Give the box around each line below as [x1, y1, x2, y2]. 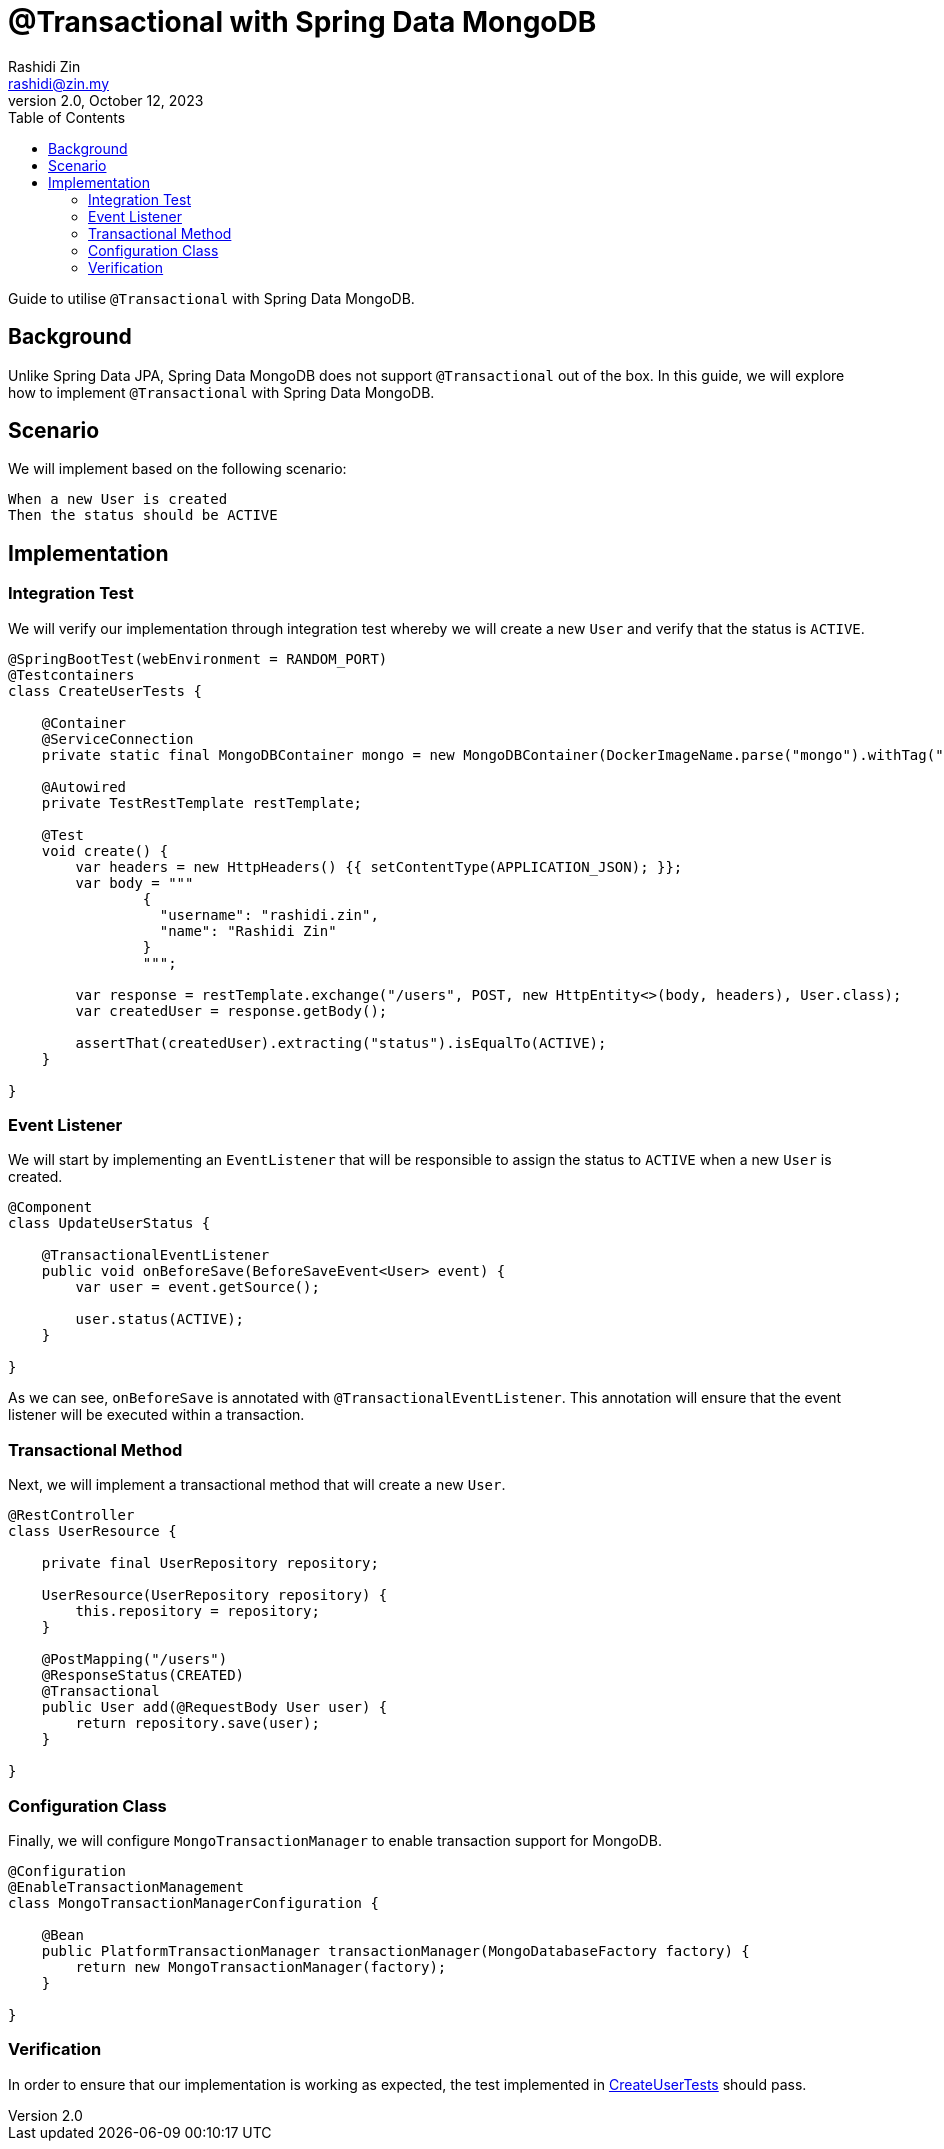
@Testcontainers [8, 666, 135, 683]
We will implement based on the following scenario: [8, 460, 347, 478]
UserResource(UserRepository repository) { [41, 1587, 388, 1604]
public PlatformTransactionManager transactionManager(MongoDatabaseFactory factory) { [41, 1942, 750, 1959]
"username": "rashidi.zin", [159, 906, 379, 923]
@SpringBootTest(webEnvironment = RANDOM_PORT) [8, 650, 388, 667]
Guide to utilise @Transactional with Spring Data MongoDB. [8, 289, 415, 307]
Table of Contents [8, 108, 126, 126]
